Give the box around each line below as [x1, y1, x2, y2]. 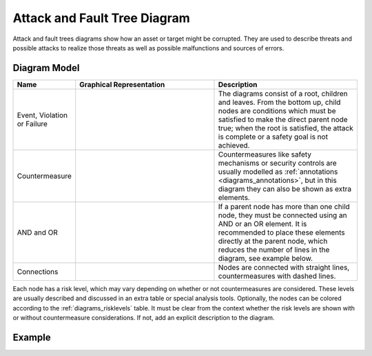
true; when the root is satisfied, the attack [218, 123, 354, 132]
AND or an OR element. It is [218, 219, 307, 228]
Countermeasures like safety [218, 149, 312, 159]
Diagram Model [12, 62, 80, 74]
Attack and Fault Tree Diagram [12, 10, 190, 26]
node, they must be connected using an [218, 210, 347, 220]
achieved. [218, 140, 250, 150]
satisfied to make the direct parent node [218, 115, 348, 124]
